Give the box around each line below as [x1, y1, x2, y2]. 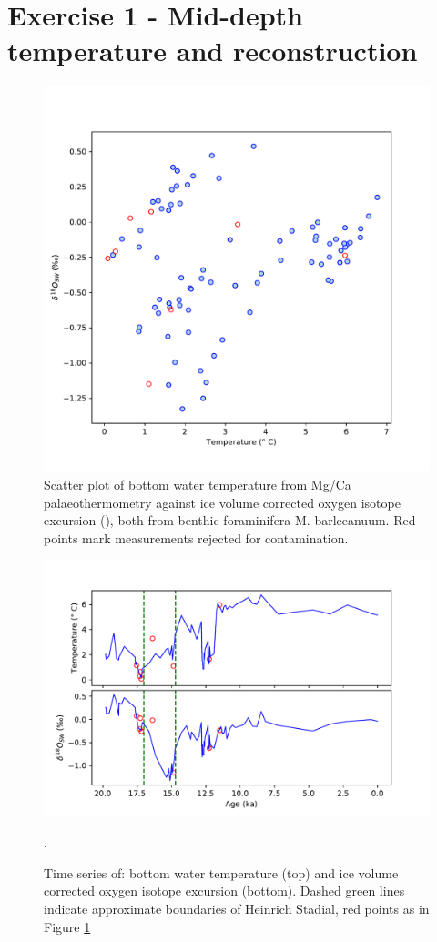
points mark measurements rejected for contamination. [44, 528, 349, 547]
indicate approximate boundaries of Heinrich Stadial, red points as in [44, 899, 430, 918]
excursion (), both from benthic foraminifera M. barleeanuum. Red [44, 511, 416, 530]
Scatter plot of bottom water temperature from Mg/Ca [44, 474, 351, 493]
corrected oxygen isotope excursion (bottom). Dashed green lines [44, 881, 405, 900]
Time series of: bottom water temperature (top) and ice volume [44, 863, 399, 882]
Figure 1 [44, 917, 91, 936]
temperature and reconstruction [7, 32, 418, 69]
